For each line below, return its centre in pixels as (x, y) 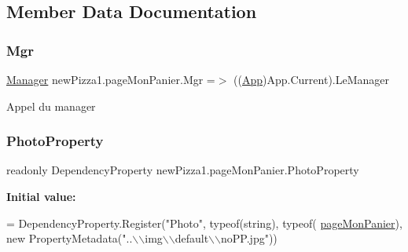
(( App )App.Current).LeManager (312, 79)
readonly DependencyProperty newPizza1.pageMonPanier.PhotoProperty (183, 170)
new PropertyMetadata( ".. (70, 238)
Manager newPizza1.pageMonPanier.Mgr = (111, 79)
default (192, 238)
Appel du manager (51, 106)
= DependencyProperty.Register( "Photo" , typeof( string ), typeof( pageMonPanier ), (204, 223)
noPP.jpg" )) (249, 238)
